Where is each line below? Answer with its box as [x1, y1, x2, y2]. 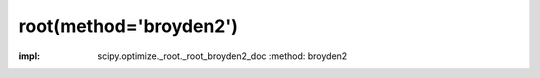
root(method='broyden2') [18, 15, 239, 37]
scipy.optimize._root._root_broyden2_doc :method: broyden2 [97, 50, 348, 62]
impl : [18, 50, 40, 62]
